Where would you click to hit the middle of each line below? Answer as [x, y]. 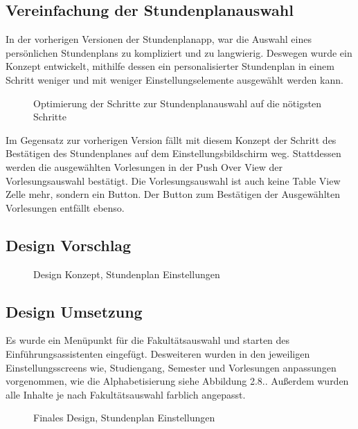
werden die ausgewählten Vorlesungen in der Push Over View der [144, 166]
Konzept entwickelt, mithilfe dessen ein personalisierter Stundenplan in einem [170, 66]
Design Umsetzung [74, 311]
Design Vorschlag [69, 245]
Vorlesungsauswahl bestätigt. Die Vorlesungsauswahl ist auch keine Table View [173, 180]
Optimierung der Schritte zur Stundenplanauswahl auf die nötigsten [178, 103]
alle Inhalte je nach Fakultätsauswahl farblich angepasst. [126, 394]
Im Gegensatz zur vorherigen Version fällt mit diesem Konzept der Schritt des [171, 139]
